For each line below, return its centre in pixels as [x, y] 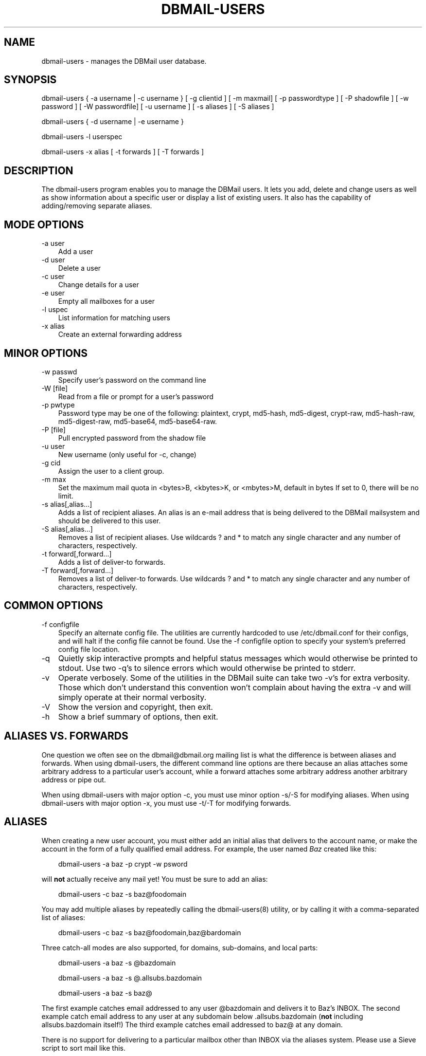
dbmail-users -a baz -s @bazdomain [117, 963]
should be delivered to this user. [109, 520]
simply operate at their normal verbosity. [132, 697]
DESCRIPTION [39, 170]
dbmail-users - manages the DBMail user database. [124, 61]
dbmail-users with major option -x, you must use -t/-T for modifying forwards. [166, 803]
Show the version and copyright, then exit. [135, 707]
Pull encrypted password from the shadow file [132, 438]
